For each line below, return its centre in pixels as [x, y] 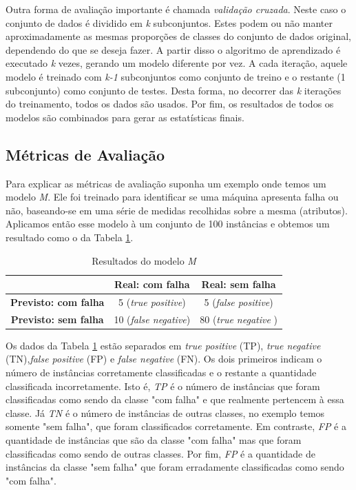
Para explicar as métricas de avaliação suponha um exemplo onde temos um [166, 183]
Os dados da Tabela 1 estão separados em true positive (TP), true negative [163, 345]
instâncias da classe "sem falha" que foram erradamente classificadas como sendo [175, 467]
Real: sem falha [239, 284]
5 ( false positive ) [239, 302]
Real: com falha [152, 284]
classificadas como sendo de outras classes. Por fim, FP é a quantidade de [160, 453]
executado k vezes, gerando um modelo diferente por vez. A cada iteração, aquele [177, 63]
